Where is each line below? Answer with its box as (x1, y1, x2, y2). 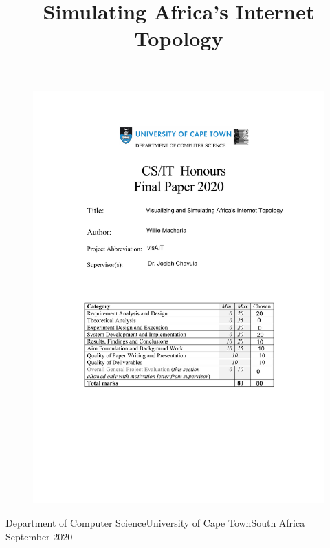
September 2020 (5, 529, 73, 543)
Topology (134, 24, 223, 52)
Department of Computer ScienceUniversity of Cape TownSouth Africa (5, 516, 305, 530)
